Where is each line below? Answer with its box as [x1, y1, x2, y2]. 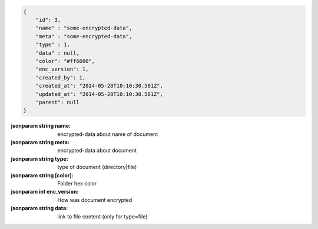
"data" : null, [35, 49, 79, 56]
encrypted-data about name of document [57, 130, 158, 138]
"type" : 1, [35, 41, 71, 48]
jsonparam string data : [11, 205, 68, 212]
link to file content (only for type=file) [57, 213, 148, 220]
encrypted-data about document [57, 147, 137, 154]
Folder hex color [57, 180, 97, 187]
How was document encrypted [57, 196, 132, 203]
